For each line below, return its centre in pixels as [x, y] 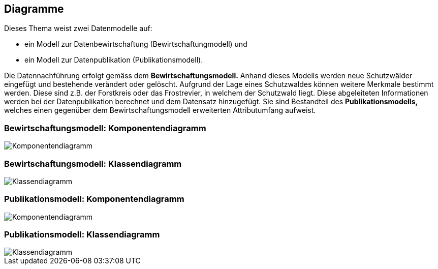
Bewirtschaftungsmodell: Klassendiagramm [93, 163]
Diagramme [34, 9]
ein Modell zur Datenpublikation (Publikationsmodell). [114, 60]
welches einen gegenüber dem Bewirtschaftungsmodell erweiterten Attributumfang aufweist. [160, 110]
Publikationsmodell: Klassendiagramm [82, 235]
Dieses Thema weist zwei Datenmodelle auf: [78, 28]
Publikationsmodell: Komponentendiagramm [94, 199]
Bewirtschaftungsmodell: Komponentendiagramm [105, 128]
